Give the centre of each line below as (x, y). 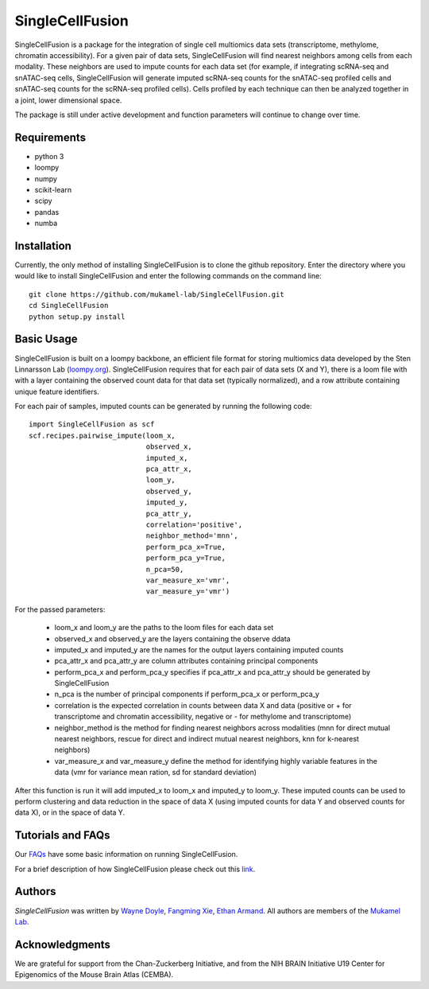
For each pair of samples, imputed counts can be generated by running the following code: (164, 407)
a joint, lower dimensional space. (68, 100)
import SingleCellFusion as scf (92, 424)
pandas (47, 212)
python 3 (49, 156)
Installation (43, 245)
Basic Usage (46, 339)
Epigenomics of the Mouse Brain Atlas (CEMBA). (94, 975)
